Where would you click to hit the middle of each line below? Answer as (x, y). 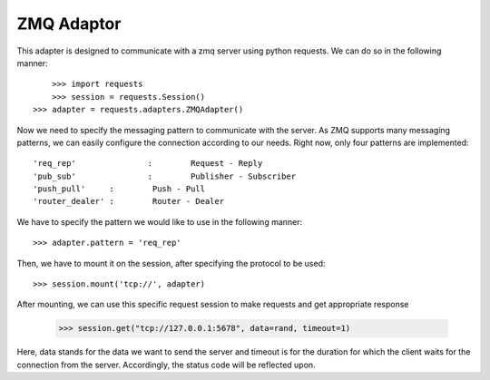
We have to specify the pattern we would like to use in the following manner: (160, 221)
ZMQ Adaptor (69, 24)
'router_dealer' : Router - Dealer (129, 201)
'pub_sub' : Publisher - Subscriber (165, 176)
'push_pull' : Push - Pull (119, 189)
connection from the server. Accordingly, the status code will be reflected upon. (167, 365)
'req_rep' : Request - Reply (148, 164)
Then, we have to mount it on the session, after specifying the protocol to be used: (171, 263)
